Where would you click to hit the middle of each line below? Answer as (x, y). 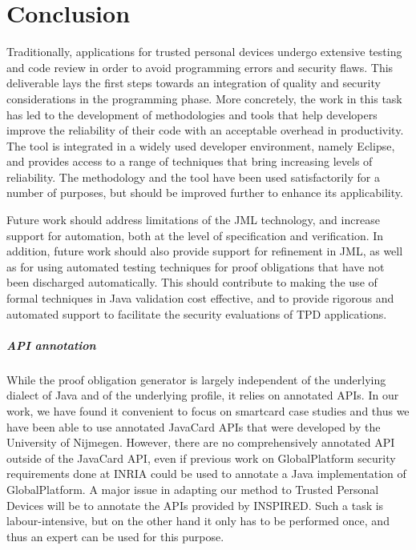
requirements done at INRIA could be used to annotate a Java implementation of (206, 474)
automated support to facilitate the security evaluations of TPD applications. (197, 313)
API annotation (51, 345)
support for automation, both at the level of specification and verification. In (195, 235)
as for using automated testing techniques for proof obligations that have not (196, 266)
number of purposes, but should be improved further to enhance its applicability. (205, 193)
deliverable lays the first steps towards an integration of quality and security (194, 83)
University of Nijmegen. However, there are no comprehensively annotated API (201, 442)
